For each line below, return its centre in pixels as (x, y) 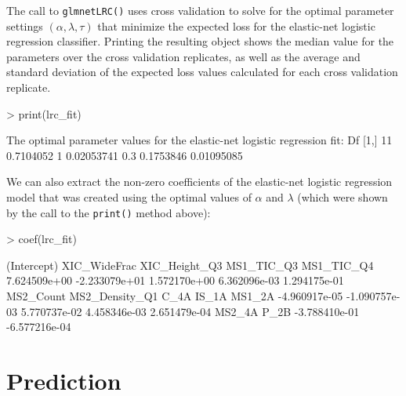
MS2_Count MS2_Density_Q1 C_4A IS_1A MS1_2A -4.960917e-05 (175, 296)
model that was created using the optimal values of (129, 197)
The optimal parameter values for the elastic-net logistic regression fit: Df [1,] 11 (199, 140)
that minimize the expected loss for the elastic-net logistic (236, 25)
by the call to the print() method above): (109, 212)
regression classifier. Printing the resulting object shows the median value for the (200, 41)
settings (25, 25)
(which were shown (343, 197)
